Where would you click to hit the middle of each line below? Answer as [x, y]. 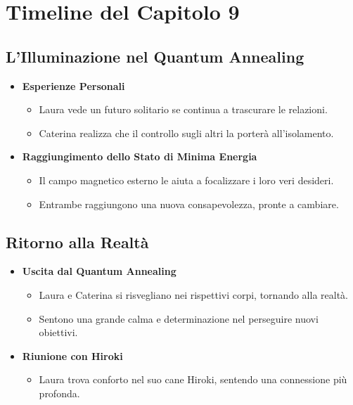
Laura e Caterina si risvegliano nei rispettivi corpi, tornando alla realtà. [193, 294]
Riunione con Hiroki [72, 355]
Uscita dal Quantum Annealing [99, 271]
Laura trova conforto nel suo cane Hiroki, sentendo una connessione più [193, 379]
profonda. [59, 393]
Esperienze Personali [73, 85]
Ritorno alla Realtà [77, 242]
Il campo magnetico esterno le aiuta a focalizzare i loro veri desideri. [186, 180]
